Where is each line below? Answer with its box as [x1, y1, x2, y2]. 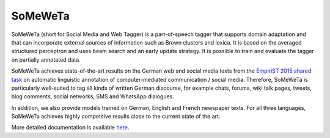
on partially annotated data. [11, 56, 81, 64]
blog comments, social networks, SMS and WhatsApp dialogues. [11, 93, 174, 100]
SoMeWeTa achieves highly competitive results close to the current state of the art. [11, 113, 221, 120]
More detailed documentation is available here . [11, 124, 130, 131]
